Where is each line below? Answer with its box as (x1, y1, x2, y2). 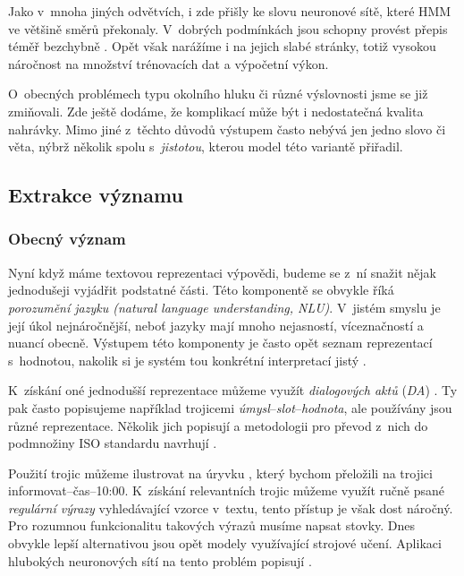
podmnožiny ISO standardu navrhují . (8, 434, 217, 452)
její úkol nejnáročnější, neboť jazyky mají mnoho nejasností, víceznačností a (8, 315, 424, 334)
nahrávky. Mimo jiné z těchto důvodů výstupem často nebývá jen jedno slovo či (8, 119, 446, 138)
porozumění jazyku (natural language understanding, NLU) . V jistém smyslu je (8, 297, 441, 316)
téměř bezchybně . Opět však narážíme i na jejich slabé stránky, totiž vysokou (8, 37, 436, 56)
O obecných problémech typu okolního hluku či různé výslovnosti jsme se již (8, 84, 428, 103)
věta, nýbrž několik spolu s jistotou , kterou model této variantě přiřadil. (8, 137, 403, 156)
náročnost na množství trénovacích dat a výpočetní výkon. (8, 54, 329, 73)
